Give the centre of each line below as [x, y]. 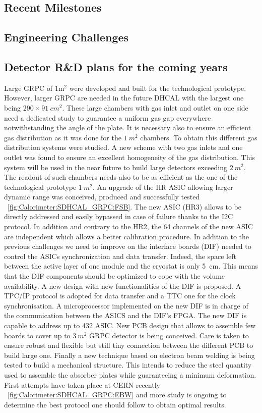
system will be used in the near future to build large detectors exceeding [116, 167]
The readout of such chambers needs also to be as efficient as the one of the [121, 177]
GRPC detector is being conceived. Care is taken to [169, 335]
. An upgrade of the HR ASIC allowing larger [163, 187]
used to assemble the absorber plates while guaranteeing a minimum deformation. [130, 374]
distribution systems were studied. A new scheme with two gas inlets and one [123, 147]
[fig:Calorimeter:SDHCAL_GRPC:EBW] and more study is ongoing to [117, 395]
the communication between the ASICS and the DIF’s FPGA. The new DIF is [125, 315]
